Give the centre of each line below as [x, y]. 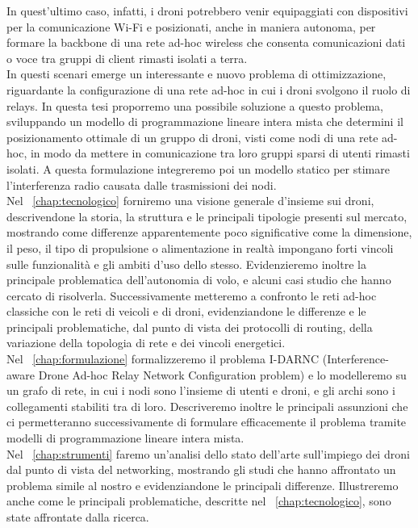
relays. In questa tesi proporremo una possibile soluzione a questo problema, [195, 105]
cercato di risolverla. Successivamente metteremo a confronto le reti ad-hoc [192, 295]
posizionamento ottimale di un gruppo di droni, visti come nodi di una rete [192, 137]
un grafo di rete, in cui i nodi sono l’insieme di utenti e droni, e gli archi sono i [201, 390]
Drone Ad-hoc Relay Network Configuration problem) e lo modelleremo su [222, 374]
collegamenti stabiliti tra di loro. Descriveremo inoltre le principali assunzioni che [207, 406]
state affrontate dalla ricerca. [78, 517]
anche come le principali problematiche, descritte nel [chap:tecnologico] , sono [199, 501]
